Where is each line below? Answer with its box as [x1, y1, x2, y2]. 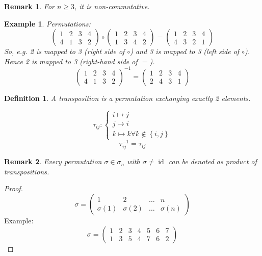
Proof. [4, 183, 23, 194]
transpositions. [4, 166, 49, 176]
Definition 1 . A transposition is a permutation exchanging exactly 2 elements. [4, 92, 251, 103]
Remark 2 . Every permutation [4, 156, 102, 167]
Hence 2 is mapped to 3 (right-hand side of [4, 56, 138, 66]
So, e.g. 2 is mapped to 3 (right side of [4, 46, 125, 57]
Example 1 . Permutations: [4, 18, 91, 29]
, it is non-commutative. [74, 1, 150, 11]
